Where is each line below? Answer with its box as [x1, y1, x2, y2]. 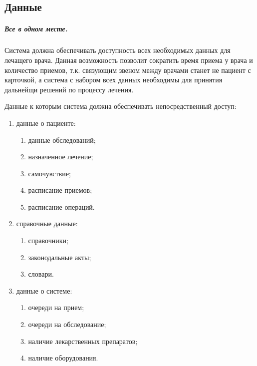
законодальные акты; [28, 252, 91, 262]
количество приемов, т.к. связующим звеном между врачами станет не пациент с [4, 64, 251, 75]
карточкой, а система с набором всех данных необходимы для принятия [4, 74, 223, 85]
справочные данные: [16, 218, 78, 229]
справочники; [28, 235, 68, 246]
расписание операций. [28, 201, 95, 212]
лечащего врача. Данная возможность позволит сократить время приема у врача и [4, 54, 253, 65]
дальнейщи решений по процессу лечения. [4, 84, 134, 94]
